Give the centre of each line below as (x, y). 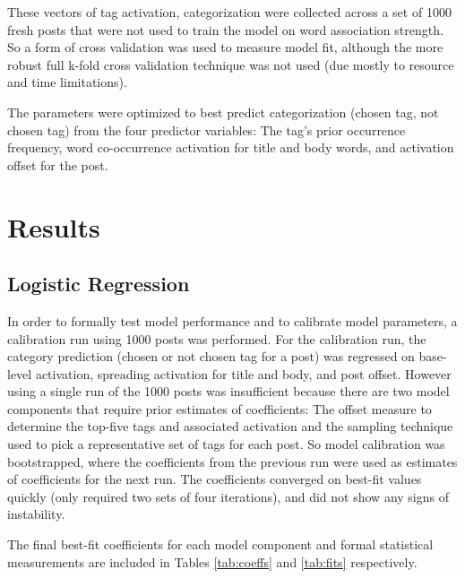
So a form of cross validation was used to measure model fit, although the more (225, 47)
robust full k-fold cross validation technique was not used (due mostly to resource (231, 64)
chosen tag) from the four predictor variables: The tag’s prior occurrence (207, 129)
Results (54, 226)
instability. (36, 514)
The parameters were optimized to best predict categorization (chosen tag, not (223, 112)
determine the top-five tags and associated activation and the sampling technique (230, 426)
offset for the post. (58, 164)
